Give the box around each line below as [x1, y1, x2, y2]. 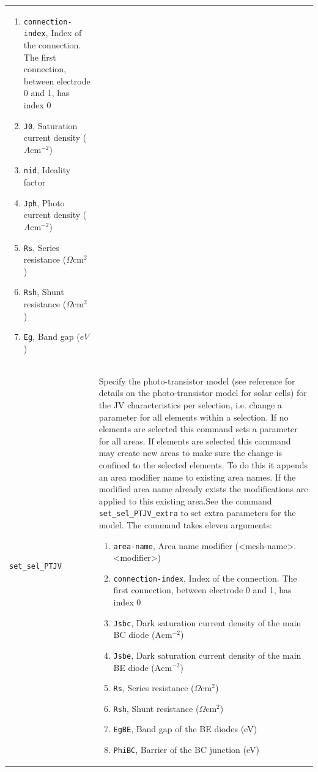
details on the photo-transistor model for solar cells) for [98, 386, 307, 399]
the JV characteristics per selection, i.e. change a [98, 398, 282, 411]
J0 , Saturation [23, 119, 78, 132]
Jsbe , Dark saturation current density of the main [113, 648, 301, 661]
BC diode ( [113, 628, 155, 641]
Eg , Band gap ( [23, 330, 80, 343]
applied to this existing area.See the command [98, 494, 272, 507]
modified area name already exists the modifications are [98, 482, 308, 495]
